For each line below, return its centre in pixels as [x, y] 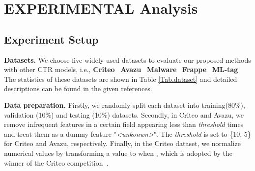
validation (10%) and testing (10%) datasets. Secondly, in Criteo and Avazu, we [124, 114]
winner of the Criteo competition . [56, 162]
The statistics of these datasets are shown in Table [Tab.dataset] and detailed [121, 79]
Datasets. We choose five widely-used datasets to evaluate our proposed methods [127, 60]
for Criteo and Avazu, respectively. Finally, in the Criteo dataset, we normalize [122, 143]
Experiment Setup [51, 39]
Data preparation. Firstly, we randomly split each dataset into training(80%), [125, 105]
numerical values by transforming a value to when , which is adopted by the [118, 153]
